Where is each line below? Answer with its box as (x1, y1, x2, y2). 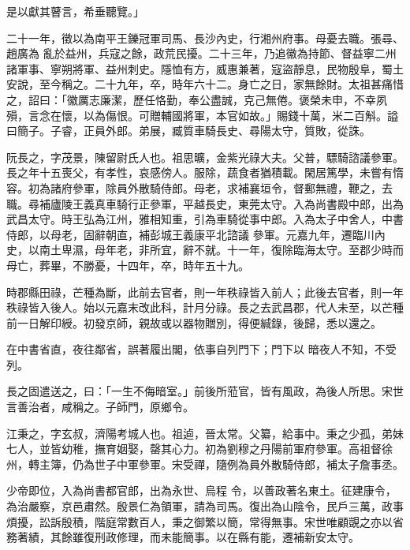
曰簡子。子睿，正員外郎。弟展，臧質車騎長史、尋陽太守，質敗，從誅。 (6, 122, 371, 139)
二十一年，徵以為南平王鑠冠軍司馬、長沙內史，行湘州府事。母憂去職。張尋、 (6, 29, 404, 46)
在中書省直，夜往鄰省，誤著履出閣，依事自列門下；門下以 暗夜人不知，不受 (6, 341, 397, 357)
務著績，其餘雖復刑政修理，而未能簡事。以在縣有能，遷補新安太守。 (6, 529, 360, 545)
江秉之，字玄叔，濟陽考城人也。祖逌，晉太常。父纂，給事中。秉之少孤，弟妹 (6, 425, 404, 441)
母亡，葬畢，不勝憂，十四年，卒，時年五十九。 (6, 256, 249, 273)
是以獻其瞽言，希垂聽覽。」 (6, 3, 144, 19)
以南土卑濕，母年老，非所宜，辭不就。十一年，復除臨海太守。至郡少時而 (28, 241, 404, 258)
